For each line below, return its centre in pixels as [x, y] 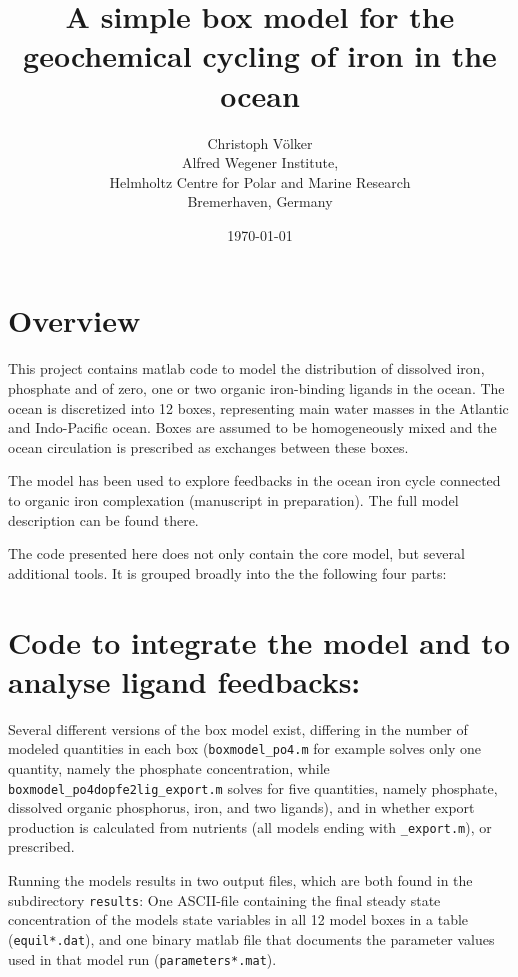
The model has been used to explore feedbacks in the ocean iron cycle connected [254, 480]
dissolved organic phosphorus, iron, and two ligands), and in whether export [241, 807]
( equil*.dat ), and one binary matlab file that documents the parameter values [251, 938]
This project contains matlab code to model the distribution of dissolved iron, [246, 368]
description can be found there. [103, 519]
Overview [74, 320]
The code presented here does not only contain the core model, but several [236, 553]
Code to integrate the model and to [259, 641]
